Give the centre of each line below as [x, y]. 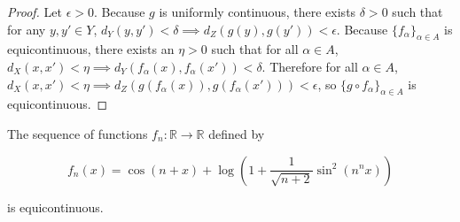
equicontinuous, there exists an [91, 49]
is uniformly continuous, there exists [257, 11]
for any [27, 29]
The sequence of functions [78, 133]
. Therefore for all [310, 66]
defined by [237, 133]
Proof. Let [35, 11]
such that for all [255, 49]
